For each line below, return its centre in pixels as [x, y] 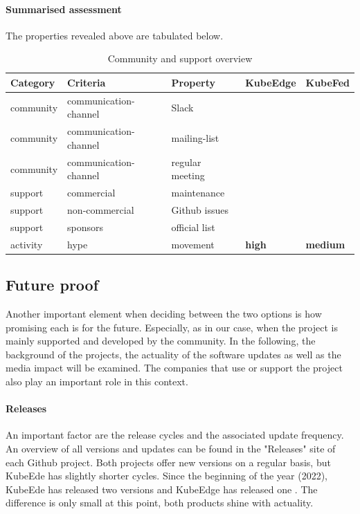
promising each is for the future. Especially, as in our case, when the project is [172, 327]
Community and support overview [180, 58]
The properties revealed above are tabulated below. [115, 35]
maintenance [198, 193]
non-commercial [101, 209]
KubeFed [327, 82]
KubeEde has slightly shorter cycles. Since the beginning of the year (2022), [166, 476]
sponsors [85, 227]
